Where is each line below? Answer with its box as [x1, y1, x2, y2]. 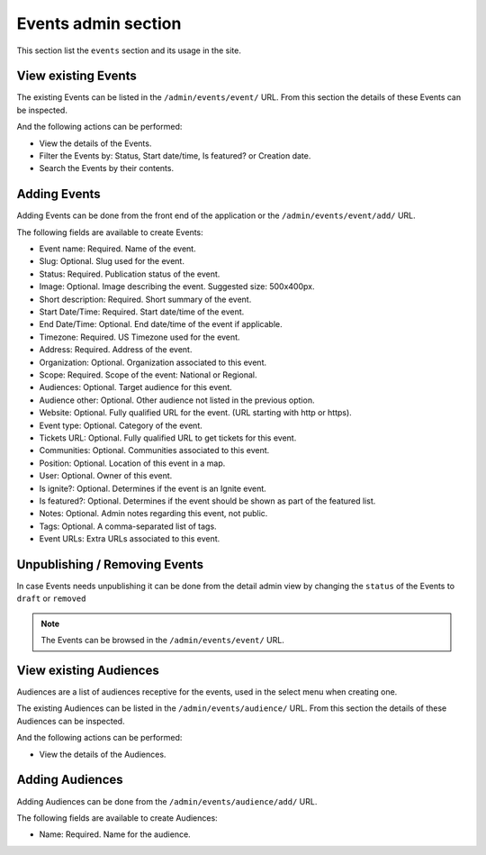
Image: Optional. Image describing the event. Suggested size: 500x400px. [39, 281, 315, 292]
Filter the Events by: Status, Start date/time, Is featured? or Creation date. [39, 150, 311, 161]
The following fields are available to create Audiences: [16, 812, 218, 823]
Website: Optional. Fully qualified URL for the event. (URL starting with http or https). [39, 407, 353, 418]
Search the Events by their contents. [39, 163, 175, 174]
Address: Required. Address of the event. [39, 344, 193, 355]
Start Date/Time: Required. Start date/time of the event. [39, 306, 245, 317]
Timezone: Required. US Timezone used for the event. [39, 332, 240, 342]
